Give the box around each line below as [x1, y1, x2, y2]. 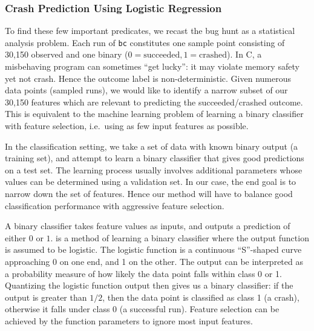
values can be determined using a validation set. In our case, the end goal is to [5, 175, 296, 188]
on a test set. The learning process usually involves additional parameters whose [5, 163, 303, 176]
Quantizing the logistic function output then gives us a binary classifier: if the [5, 279, 293, 292]
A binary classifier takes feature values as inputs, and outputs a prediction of [5, 219, 290, 232]
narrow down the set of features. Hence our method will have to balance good [5, 187, 293, 199]
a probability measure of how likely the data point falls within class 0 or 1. [5, 267, 282, 279]
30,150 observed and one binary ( [5, 48, 128, 61]
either [5, 231, 27, 244]
